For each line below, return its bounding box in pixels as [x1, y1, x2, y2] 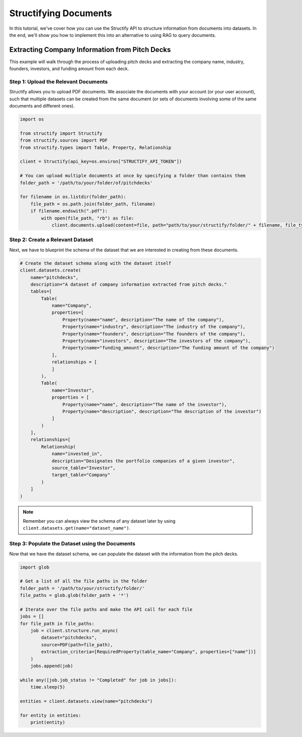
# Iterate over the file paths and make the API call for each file [20, 606, 193, 612]
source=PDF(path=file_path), [41, 642, 113, 648]
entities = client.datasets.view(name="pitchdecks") [20, 698, 153, 704]
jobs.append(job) [30, 663, 73, 668]
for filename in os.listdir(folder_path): [20, 194, 126, 200]
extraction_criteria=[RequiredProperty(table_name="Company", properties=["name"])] [41, 649, 256, 655]
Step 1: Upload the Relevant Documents [9, 78, 108, 85]
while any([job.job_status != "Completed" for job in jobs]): [20, 677, 177, 683]
